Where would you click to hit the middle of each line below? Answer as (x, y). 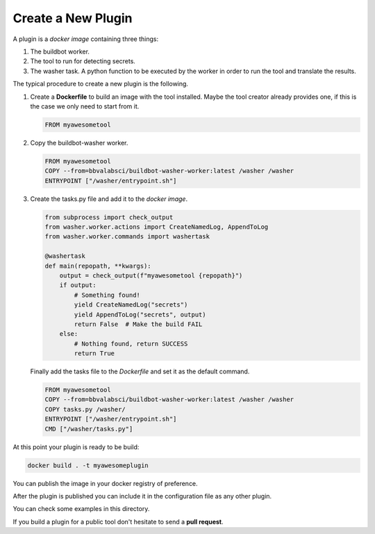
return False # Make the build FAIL (138, 324)
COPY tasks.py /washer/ (85, 409)
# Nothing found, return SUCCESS (131, 343)
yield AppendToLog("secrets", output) (140, 314)
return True (94, 354)
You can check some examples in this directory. (81, 509)
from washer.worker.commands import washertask (127, 237)
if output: (78, 285)
